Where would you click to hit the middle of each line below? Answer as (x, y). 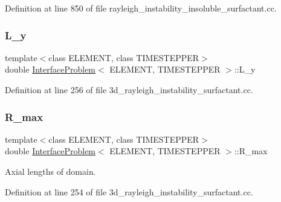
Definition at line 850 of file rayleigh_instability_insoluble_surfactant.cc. (141, 8)
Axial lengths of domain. (50, 171)
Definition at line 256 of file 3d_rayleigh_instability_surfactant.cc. (129, 90)
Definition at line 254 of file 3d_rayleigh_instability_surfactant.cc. (129, 191)
